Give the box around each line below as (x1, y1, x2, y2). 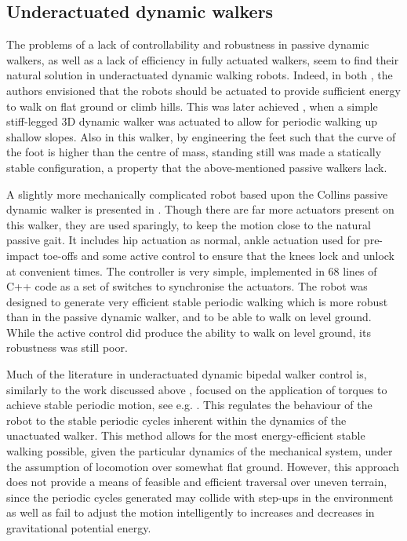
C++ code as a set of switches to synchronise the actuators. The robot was (6, 278, 368, 294)
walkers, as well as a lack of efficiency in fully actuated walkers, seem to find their (6, 51, 399, 68)
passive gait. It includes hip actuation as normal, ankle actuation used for (6, 232, 361, 248)
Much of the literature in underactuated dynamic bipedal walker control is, (6, 366, 367, 382)
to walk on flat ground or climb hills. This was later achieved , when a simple (6, 97, 378, 114)
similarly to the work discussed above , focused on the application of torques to (6, 381, 387, 397)
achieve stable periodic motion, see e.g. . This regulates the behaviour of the (6, 397, 372, 413)
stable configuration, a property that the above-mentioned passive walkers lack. (6, 159, 387, 175)
